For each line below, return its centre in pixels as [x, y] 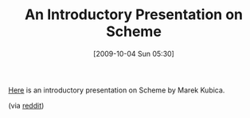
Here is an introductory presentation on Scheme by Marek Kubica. [117, 90]
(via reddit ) [26, 105]
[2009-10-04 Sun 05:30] [134, 53]
